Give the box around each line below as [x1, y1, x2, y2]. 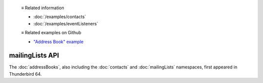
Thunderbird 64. [9, 71, 42, 77]
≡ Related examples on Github [21, 30, 81, 36]
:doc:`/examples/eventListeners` [33, 21, 98, 26]
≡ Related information [21, 5, 64, 11]
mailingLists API [9, 51, 59, 60]
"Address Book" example [33, 39, 84, 44]
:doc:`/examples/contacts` [33, 14, 86, 20]
